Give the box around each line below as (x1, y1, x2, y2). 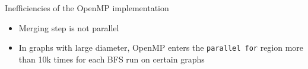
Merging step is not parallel (18, 21, 119, 34)
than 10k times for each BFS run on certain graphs (18, 52, 205, 65)
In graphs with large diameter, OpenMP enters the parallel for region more (18, 41, 304, 54)
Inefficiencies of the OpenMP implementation (5, 2, 169, 14)
